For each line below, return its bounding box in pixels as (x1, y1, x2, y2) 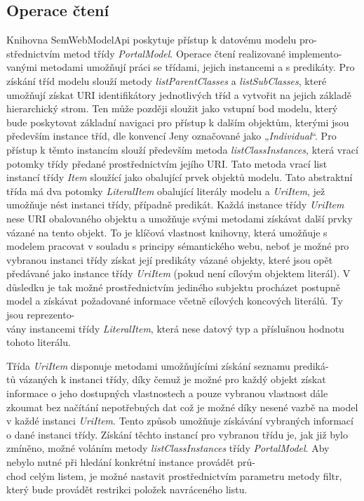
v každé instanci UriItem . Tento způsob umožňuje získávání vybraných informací (6, 413, 353, 428)
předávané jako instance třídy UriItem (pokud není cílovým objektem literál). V (6, 266, 351, 281)
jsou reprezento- (6, 307, 75, 322)
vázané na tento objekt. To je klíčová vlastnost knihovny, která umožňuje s (6, 225, 328, 239)
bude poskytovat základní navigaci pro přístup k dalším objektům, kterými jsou (6, 114, 349, 129)
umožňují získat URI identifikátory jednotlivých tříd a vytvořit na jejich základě (6, 87, 351, 102)
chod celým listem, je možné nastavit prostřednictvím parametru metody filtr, (6, 468, 342, 483)
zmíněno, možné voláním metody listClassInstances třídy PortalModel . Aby (6, 441, 330, 455)
